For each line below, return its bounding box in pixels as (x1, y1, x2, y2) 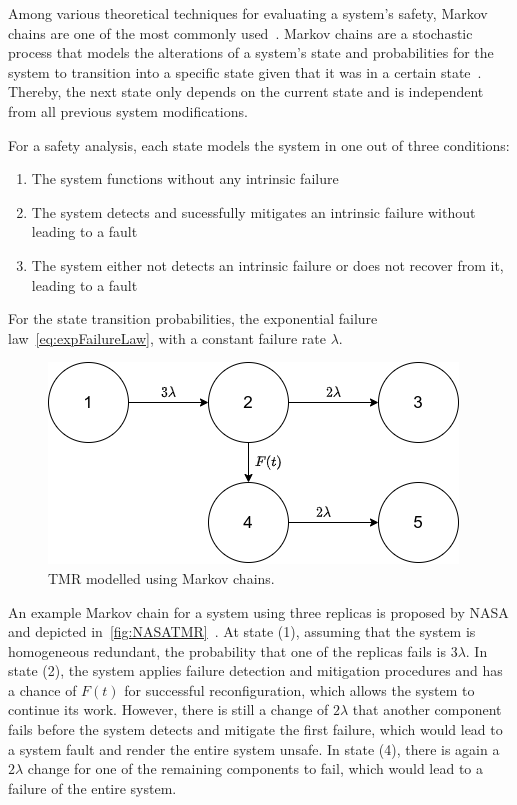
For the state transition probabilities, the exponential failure (8, 308, 378, 329)
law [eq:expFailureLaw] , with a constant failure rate (8, 327, 326, 348)
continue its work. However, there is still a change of (8, 699, 329, 720)
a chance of (8, 679, 77, 700)
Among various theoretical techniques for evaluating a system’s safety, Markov (8, 3, 488, 23)
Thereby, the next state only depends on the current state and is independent (8, 81, 484, 102)
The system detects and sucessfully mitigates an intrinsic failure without (31, 201, 476, 222)
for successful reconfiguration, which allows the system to (124, 679, 475, 700)
